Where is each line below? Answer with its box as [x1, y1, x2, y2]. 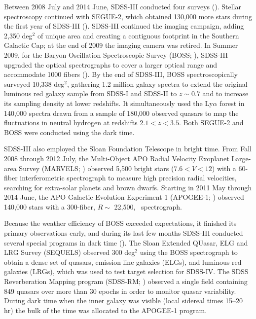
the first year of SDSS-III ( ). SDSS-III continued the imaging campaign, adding [4, 21, 244, 31]
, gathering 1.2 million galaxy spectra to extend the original [67, 78, 248, 89]
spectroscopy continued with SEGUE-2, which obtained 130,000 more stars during [4, 11, 253, 21]
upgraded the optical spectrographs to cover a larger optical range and [4, 59, 218, 70]
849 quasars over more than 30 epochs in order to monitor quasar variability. [4, 285, 236, 296]
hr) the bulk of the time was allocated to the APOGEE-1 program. [4, 305, 207, 315]
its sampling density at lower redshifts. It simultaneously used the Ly [4, 98, 213, 108]
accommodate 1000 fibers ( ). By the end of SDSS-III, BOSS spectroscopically [4, 69, 238, 79]
